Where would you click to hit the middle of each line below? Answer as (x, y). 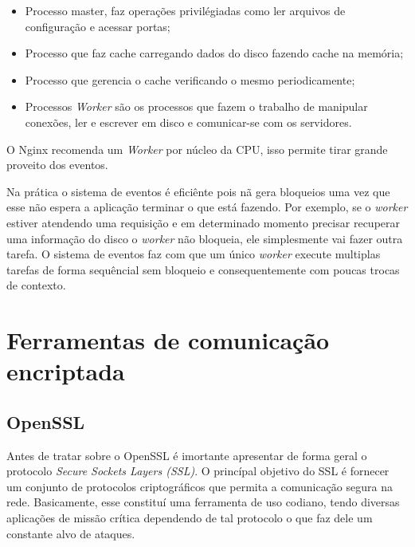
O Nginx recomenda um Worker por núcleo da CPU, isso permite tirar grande (197, 149)
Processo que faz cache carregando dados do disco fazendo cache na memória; (214, 53)
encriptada (66, 371)
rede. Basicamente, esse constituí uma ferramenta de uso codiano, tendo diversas (203, 502)
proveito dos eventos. (57, 165)
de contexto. (36, 285)
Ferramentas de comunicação (168, 340)
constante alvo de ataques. (71, 533)
